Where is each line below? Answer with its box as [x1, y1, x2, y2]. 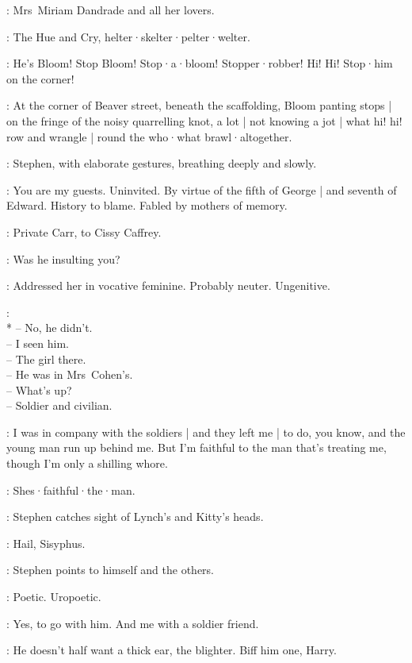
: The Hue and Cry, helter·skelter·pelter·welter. [6, 28, 250, 44]
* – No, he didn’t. [6, 319, 93, 336]
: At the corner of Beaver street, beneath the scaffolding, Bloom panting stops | [6, 97, 392, 114]
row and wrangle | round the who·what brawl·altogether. [6, 128, 292, 145]
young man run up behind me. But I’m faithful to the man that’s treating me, [6, 439, 387, 456]
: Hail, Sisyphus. [6, 534, 86, 551]
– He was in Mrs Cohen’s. [6, 366, 133, 383]
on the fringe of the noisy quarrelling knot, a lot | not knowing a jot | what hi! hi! [6, 112, 402, 129]
